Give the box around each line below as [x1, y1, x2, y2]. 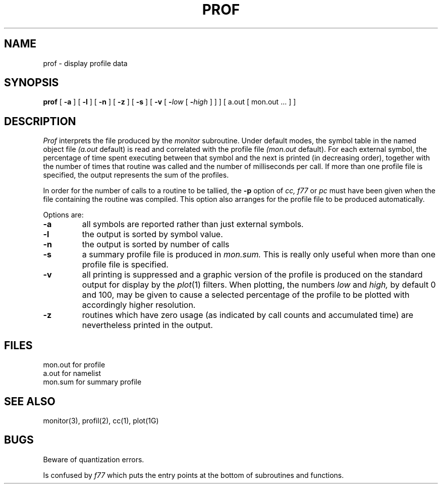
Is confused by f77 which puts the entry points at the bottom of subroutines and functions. [43, 470, 344, 479]
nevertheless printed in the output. [82, 320, 213, 331]
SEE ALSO [4, 395, 56, 408]
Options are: [43, 210, 84, 220]
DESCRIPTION [4, 115, 76, 128]
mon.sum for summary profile [43, 377, 142, 387]
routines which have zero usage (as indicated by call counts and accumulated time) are [82, 310, 414, 320]
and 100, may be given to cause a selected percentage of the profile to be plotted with [82, 290, 410, 300]
